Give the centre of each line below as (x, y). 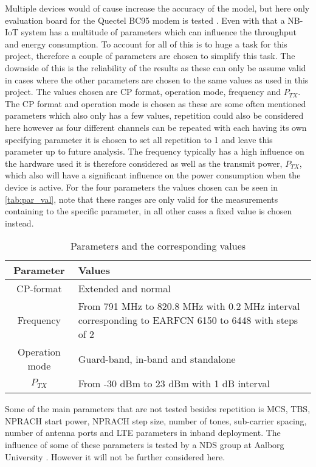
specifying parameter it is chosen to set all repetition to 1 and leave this (139, 139)
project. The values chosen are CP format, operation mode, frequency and (143, 92)
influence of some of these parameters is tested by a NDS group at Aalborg (145, 445)
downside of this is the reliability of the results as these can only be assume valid (156, 67)
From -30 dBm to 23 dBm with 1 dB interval (174, 384)
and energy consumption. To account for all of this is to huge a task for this (146, 44)
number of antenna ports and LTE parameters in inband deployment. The (143, 433)
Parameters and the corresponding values (158, 246)
